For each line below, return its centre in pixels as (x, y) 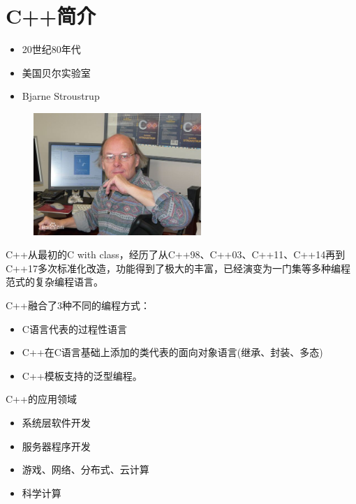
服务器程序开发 (56, 446)
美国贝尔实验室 (56, 72)
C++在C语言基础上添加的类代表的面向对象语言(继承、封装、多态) (172, 352)
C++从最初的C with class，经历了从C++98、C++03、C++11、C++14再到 (176, 254)
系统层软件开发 (56, 423)
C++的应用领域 (41, 399)
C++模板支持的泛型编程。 (82, 375)
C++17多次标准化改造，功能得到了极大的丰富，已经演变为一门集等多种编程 (178, 268)
